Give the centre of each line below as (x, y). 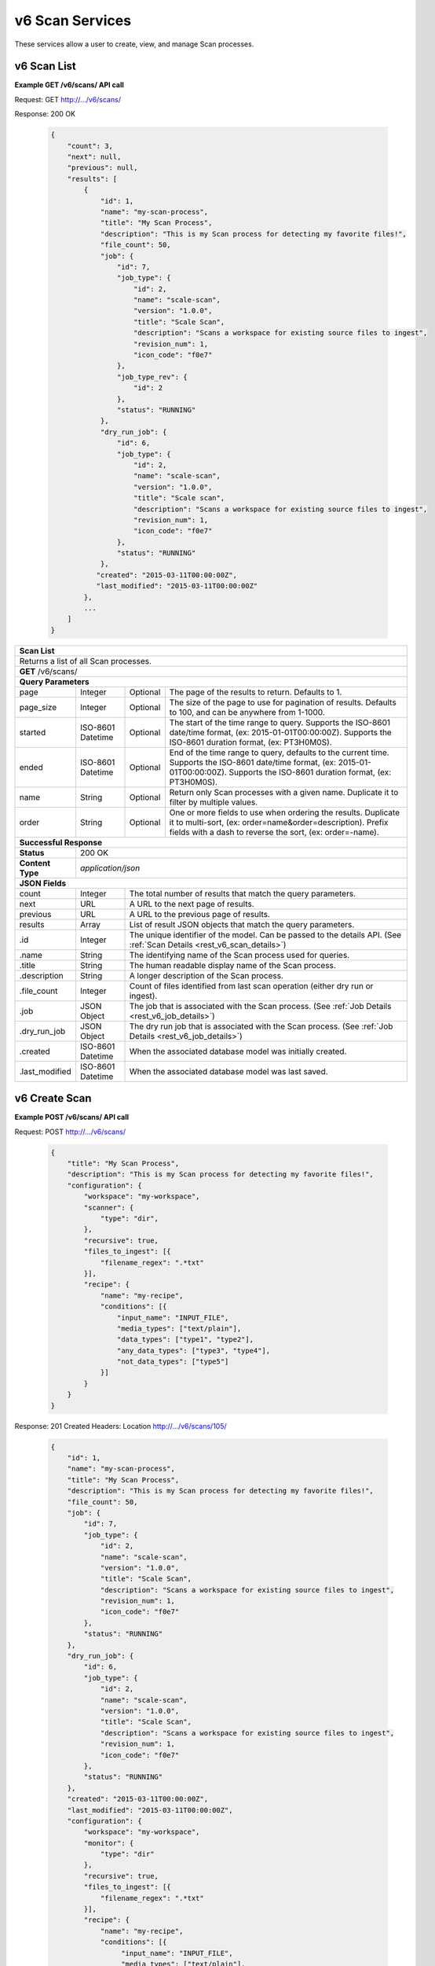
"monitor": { (109, 1843)
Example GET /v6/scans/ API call (69, 85)
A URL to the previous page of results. (200, 914)
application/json (110, 867)
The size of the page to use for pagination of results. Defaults (283, 702)
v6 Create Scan (53, 1098)
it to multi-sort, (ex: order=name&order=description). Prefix (279, 822)
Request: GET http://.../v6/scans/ (68, 99)
